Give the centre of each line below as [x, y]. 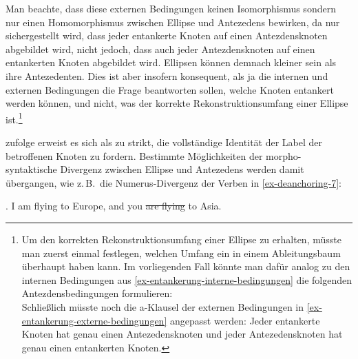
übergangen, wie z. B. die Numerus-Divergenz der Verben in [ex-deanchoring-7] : [174, 182]
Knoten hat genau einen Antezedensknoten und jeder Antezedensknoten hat [182, 334]
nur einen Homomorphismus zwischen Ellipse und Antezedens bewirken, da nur [173, 22]
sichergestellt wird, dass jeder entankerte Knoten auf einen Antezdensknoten [167, 35]
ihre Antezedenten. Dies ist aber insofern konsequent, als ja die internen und [167, 75]
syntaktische [31, 169]
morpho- [284, 155]
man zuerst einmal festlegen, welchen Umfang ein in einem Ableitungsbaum [181, 253]
